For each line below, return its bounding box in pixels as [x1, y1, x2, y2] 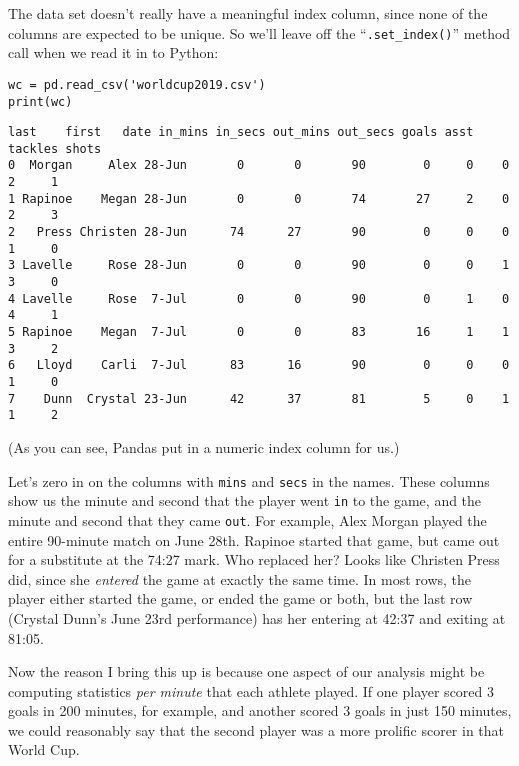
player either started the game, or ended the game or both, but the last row [8, 588, 473, 609]
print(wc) [8, 94, 73, 109]
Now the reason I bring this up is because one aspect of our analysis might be [8, 661, 485, 682]
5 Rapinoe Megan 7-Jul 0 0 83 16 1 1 [8, 325, 510, 340]
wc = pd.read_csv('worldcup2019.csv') [8, 77, 266, 92]
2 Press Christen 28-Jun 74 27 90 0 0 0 [8, 225, 510, 240]
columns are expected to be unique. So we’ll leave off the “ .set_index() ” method [8, 22, 511, 43]
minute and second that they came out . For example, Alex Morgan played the [8, 509, 487, 530]
